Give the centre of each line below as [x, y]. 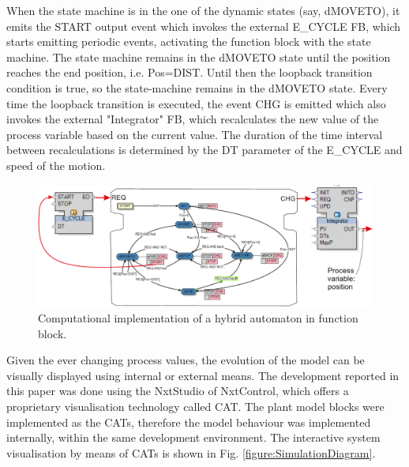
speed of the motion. [56, 165]
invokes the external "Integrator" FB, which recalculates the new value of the [193, 119]
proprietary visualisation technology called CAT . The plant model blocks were [195, 406]
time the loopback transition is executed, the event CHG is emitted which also [196, 103]
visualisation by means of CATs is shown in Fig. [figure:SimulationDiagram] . [191, 452]
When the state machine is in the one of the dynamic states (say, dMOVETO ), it [203, 10]
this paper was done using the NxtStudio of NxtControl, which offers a [178, 391]
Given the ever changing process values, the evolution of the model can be [186, 360]
